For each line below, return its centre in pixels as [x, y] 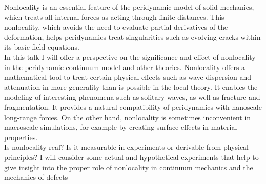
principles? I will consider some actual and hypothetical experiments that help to [131, 157]
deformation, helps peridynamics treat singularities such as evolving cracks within [132, 37]
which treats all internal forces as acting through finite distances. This [114, 17]
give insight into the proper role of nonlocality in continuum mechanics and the [129, 167]
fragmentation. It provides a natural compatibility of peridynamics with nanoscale [133, 107]
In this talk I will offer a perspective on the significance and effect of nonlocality [130, 56]
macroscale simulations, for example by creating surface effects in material [121, 127]
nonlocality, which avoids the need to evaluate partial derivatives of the [116, 27]
